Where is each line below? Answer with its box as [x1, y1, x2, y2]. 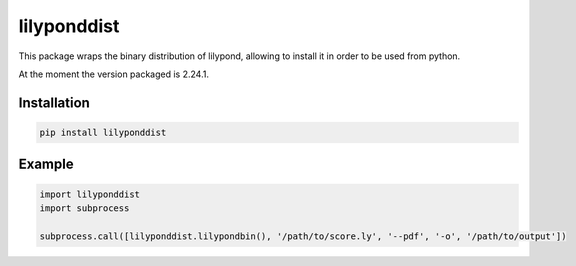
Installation [18, 94, 90, 111]
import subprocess [39, 202, 130, 214]
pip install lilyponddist [39, 126, 167, 138]
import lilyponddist [39, 188, 140, 200]
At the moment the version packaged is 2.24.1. [18, 68, 210, 80]
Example [18, 156, 74, 173]
